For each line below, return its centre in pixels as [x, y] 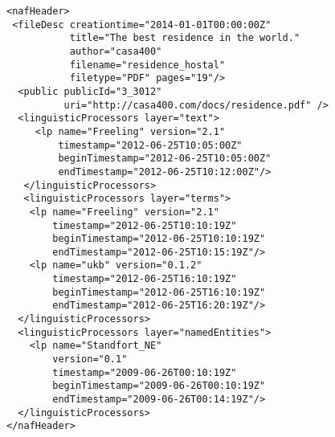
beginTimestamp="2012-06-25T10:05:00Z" [165, 159]
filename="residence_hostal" [147, 65]
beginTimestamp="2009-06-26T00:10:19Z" [159, 386]
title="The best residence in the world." [185, 38]
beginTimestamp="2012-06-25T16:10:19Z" [159, 292]
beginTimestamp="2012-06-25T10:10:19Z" [159, 239]
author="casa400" [116, 51]
